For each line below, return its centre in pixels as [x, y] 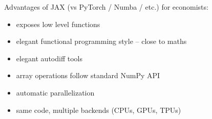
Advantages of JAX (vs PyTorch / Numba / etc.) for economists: [106, 7]
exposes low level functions [58, 24]
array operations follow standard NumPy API [88, 75]
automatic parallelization [55, 92]
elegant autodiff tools [49, 58]
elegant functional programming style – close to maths [101, 41]
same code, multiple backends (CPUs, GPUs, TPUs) [99, 110]
